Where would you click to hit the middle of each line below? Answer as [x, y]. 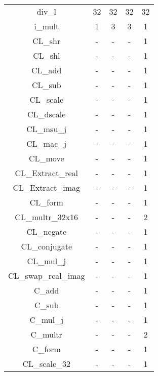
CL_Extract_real [46, 173]
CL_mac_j [47, 143]
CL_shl [47, 55]
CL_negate [47, 232]
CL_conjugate [47, 246]
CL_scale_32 [46, 364]
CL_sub [46, 85]
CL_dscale [47, 114]
